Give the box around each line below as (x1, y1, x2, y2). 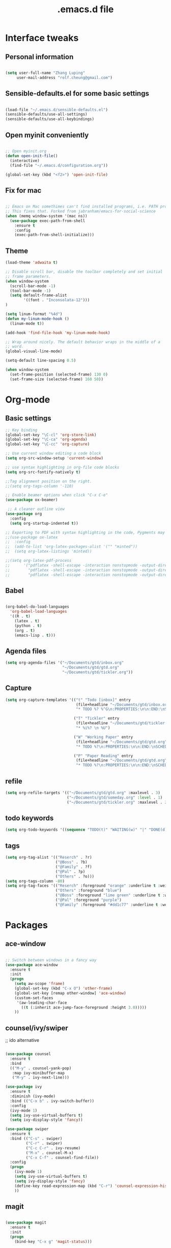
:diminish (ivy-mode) (10, 1094, 56, 1099)
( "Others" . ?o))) (55, 874, 95, 879)
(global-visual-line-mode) (5, 349, 63, 354)
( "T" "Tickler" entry (73, 716, 120, 721)
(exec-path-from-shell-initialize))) (14, 233, 95, 238)
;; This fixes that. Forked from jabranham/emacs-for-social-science (5, 209, 156, 214)
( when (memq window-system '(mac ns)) (5, 213, 88, 218)
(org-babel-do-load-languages (5, 604, 70, 609)
